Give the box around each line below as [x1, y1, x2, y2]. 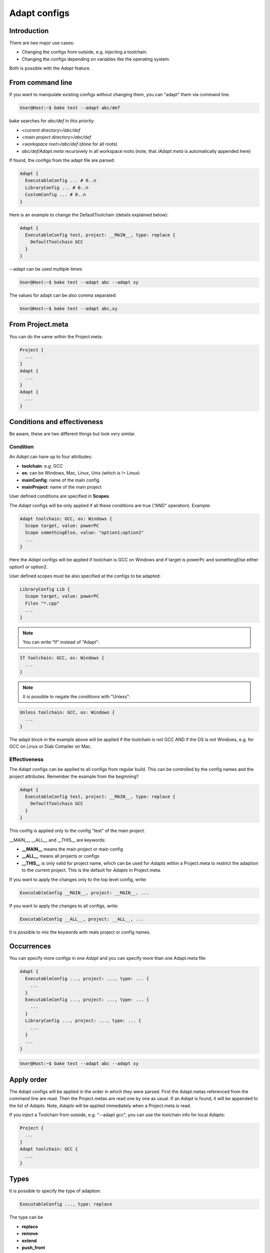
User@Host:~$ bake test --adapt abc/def [19, 105, 120, 111]
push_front [21, 1244, 45, 1250]
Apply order [9, 1075, 47, 1084]
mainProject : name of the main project [21, 484, 102, 490]
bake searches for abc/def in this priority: [9, 118, 95, 124]
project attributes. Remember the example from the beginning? [9, 773, 139, 779]
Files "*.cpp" [25, 600, 60, 606]
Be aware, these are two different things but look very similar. [9, 431, 136, 437]
